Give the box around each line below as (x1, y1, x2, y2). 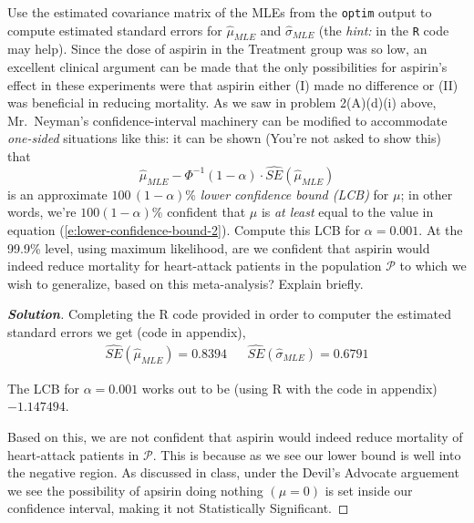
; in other (400, 184, 453, 203)
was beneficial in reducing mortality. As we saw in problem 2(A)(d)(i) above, (7, 93, 437, 112)
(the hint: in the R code (318, 20, 449, 39)
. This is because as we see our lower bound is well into (152, 445, 461, 464)
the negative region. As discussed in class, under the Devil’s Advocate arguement (7, 463, 459, 482)
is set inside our (325, 480, 413, 499)
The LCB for (7, 378, 79, 397)
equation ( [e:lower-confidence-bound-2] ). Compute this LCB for (7, 220, 361, 240)
